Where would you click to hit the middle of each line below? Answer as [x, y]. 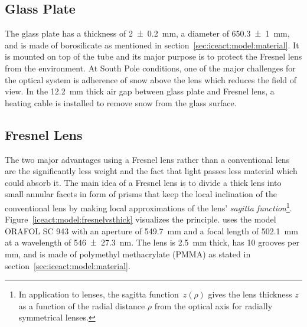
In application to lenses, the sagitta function [99, 294]
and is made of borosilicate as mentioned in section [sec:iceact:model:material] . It [152, 45]
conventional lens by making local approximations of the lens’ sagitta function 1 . [148, 207]
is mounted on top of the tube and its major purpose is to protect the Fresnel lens [153, 56]
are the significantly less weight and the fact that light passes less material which [151, 171]
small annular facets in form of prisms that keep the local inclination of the [141, 194]
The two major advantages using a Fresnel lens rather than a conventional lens [147, 159]
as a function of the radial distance [82, 305]
